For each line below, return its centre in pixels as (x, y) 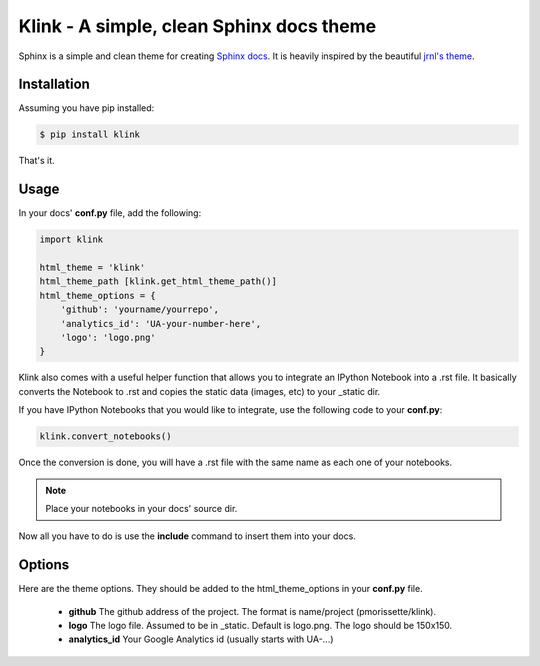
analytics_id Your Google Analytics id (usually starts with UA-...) (201, 639)
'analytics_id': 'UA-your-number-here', (161, 323)
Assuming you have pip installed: (86, 108)
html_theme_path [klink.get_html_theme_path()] (158, 281)
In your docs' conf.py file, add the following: (110, 213)
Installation (54, 84)
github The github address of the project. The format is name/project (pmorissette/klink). (252, 611)
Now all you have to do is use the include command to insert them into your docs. (187, 536)
